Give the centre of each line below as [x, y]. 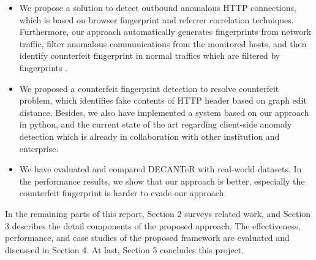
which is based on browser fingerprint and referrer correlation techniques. [156, 19]
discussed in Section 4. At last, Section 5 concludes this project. [125, 249]
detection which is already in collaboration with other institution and [149, 136]
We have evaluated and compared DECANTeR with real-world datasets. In [160, 169]
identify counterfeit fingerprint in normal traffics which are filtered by [150, 55]
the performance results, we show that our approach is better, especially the [162, 181]
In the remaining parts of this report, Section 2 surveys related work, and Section [158, 213]
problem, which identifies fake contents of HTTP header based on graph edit [163, 100]
